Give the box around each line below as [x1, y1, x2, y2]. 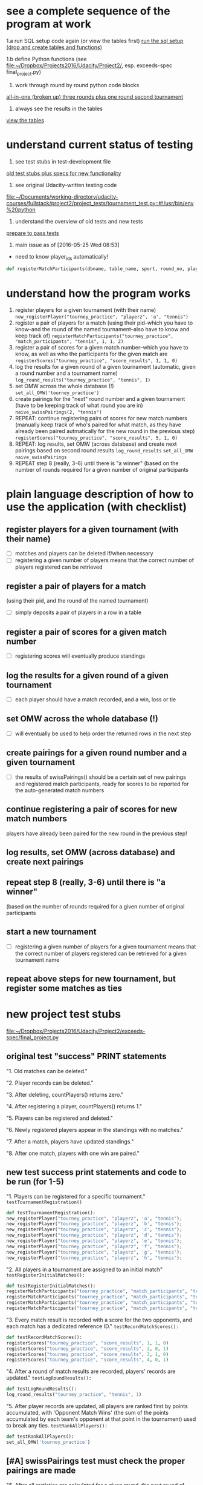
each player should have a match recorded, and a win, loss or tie [14, 695, 176, 703]
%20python [6, 206, 36, 213]
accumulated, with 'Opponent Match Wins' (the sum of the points [6, 1409, 169, 1416]
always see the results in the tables [14, 105, 103, 112]
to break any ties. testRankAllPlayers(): [6, 1422, 108, 1429]
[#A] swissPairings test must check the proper [6, 1456, 185, 1466]
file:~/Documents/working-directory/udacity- [6, 193, 119, 200]
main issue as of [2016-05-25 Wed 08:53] [14, 241, 120, 248]
